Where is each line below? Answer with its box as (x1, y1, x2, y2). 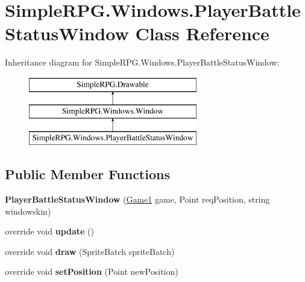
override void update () (5, 225, 95, 238)
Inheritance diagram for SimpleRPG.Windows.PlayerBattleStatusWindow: (5, 56, 280, 69)
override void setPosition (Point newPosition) (5, 265, 178, 278)
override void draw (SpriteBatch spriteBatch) (5, 245, 175, 257)
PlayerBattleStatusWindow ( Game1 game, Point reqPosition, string (5, 193, 270, 206)
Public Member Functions (5, 165, 170, 183)
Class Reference (135, 21, 269, 46)
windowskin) (5, 204, 51, 217)
